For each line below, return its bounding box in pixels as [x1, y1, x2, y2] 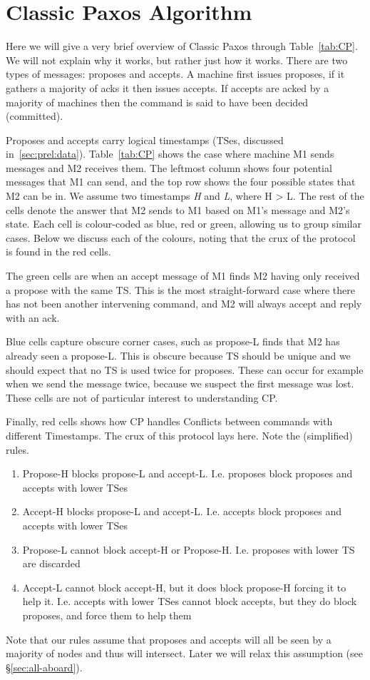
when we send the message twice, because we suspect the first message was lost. [6, 376, 354, 391]
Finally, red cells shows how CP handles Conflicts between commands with [6, 414, 333, 429]
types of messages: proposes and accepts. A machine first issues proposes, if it [6, 66, 345, 81]
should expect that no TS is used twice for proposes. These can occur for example [6, 362, 364, 377]
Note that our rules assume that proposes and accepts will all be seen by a [6, 631, 332, 646]
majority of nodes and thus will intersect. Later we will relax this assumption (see [6, 646, 363, 661]
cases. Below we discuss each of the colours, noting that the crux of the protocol [6, 230, 356, 245]
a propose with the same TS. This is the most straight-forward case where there [6, 282, 355, 297]
